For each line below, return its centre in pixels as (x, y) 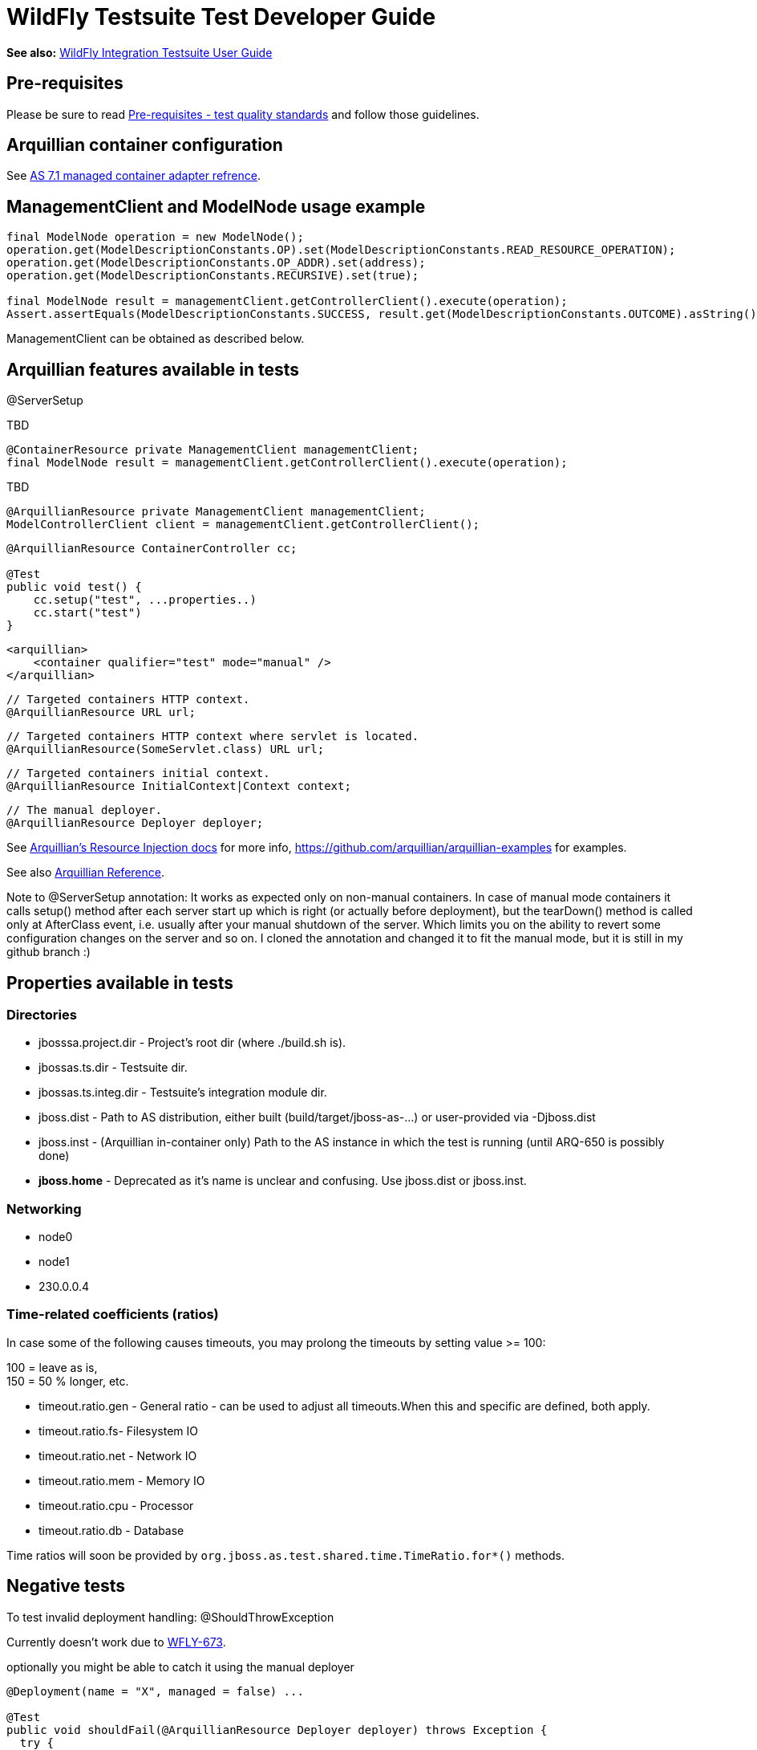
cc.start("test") (87, 613)
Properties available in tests (120, 983)
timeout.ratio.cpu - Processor (116, 1505)
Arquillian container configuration (145, 145)
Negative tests (66, 1586)
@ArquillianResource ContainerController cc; (152, 549)
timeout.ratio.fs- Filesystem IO (118, 1431)
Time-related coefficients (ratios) (113, 1315)
